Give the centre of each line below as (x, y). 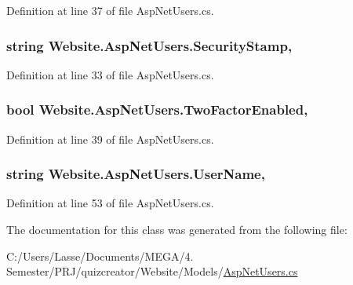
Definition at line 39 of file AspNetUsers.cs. (110, 139)
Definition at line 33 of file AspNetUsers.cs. (110, 74)
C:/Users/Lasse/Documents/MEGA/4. (100, 256)
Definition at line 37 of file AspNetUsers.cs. (110, 10)
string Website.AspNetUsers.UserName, (136, 174)
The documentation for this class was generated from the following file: (177, 230)
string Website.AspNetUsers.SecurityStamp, (149, 45)
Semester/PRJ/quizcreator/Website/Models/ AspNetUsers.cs (152, 271)
